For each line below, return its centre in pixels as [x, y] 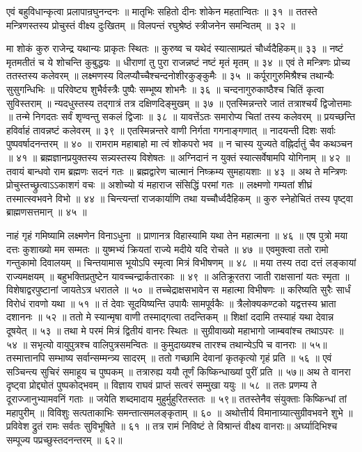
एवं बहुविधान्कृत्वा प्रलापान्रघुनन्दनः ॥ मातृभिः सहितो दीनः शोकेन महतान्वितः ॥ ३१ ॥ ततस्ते [162, 11]
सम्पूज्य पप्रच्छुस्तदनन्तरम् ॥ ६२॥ [64, 439]
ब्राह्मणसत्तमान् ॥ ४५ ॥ [47, 212]
